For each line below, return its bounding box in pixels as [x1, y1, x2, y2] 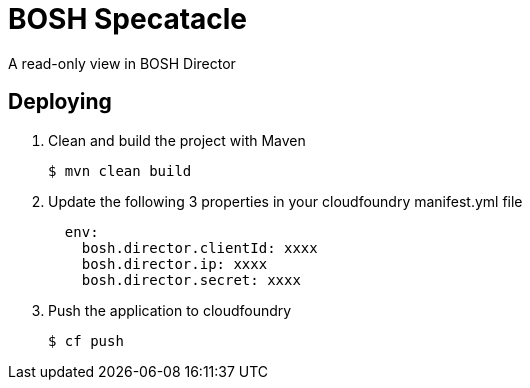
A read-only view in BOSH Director [8, 54, 236, 72]
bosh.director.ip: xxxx [81, 255, 268, 272]
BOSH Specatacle [8, 2, 248, 36]
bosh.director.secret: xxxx [81, 271, 301, 288]
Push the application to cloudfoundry [48, 301, 292, 319]
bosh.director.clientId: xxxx [81, 239, 318, 256]
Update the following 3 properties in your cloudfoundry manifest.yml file [48, 192, 523, 210]
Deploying [8, 89, 112, 115]
